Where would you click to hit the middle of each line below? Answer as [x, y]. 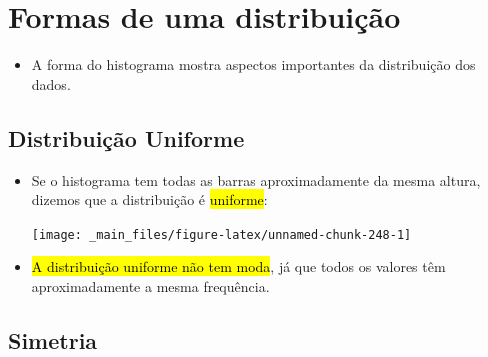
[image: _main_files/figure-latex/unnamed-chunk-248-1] [221, 234]
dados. [51, 83]
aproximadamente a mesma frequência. [150, 285]
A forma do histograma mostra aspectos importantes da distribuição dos [253, 64]
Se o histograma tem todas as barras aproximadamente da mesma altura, [256, 179]
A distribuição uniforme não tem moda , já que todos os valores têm [238, 266]
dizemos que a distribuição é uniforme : [149, 199]
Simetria [53, 339]
